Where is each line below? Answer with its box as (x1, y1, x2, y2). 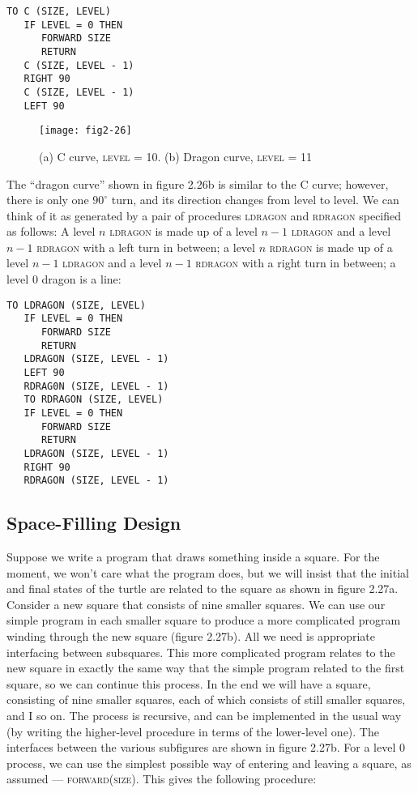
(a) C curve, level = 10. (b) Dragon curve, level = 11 (39, 147, 313, 164)
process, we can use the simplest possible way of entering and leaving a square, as (6, 754, 412, 771)
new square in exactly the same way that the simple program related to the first (6, 659, 405, 676)
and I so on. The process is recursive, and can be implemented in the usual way (6, 706, 402, 723)
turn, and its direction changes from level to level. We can (111, 191, 399, 208)
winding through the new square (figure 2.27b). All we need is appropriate (6, 628, 375, 645)
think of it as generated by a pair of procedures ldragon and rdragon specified (6, 207, 402, 224)
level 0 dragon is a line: (6, 271, 122, 288)
